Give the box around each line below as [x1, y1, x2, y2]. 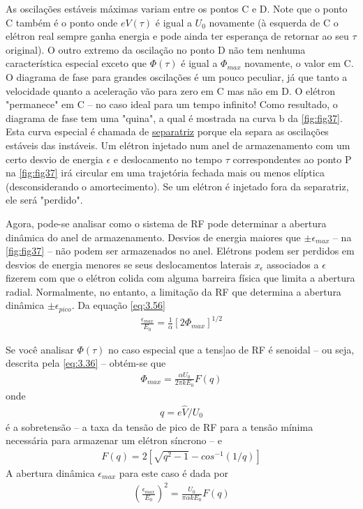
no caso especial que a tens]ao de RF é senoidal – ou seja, [108, 342, 355, 356]
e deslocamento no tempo [113, 151, 222, 166]
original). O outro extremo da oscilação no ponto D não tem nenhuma [6, 42, 306, 56]
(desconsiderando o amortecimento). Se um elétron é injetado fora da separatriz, [6, 178, 349, 193]
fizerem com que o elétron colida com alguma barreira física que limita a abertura [6, 271, 355, 285]
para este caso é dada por [119, 465, 229, 480]
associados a [267, 257, 319, 271]
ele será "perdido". [6, 192, 83, 207]
